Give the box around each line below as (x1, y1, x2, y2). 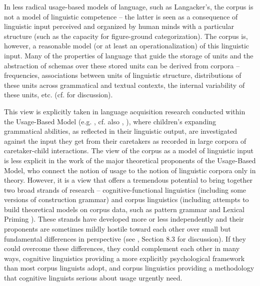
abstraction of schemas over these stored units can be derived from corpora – (4, 60, 240, 70)
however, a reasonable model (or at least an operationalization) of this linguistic (4, 40, 249, 51)
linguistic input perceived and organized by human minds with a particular (4, 21, 234, 31)
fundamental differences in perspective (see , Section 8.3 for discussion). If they (4, 233, 246, 244)
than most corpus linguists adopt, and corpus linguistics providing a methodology (4, 263, 254, 273)
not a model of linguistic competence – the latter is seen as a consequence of (4, 11, 238, 21)
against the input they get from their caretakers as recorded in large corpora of (4, 135, 246, 146)
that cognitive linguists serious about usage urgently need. (4, 273, 182, 283)
